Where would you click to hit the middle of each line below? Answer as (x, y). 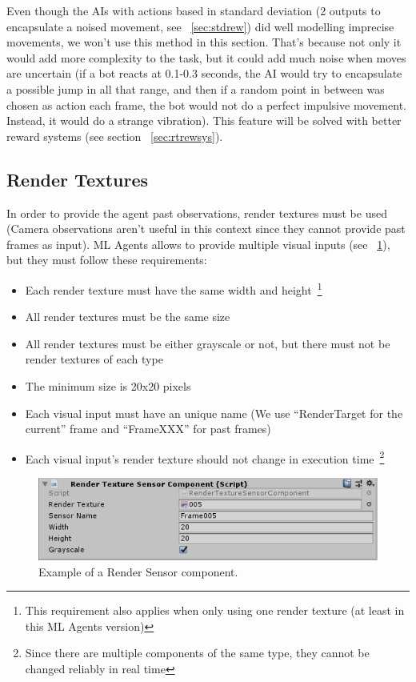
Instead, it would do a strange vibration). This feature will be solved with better (204, 120)
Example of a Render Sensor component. (138, 571)
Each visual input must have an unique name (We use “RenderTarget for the (214, 413)
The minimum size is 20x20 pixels (108, 385)
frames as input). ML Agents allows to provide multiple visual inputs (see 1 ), (198, 244)
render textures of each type (94, 359)
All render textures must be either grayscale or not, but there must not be (208, 343)
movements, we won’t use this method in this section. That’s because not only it (204, 42)
